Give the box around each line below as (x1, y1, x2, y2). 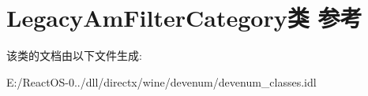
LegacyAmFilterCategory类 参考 (6, 2, 362, 34)
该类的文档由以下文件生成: (6, 47, 142, 64)
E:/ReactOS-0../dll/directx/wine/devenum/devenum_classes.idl (6, 73, 317, 90)
